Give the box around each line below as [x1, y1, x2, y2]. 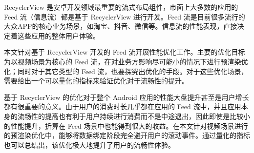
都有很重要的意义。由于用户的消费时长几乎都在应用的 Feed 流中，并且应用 [4, 101, 241, 112]
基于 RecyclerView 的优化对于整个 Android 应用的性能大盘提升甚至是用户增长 [4, 92, 249, 102]
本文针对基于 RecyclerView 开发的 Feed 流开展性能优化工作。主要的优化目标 [4, 47, 245, 57]
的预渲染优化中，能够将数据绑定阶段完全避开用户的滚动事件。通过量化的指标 [4, 130, 250, 140]
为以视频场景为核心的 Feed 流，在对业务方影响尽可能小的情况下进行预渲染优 [4, 56, 248, 66]
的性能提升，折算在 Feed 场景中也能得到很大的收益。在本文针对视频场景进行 [4, 120, 248, 131]
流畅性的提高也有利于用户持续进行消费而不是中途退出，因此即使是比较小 [17, 111, 250, 121]
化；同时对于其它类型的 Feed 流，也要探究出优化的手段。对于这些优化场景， [4, 66, 248, 76]
